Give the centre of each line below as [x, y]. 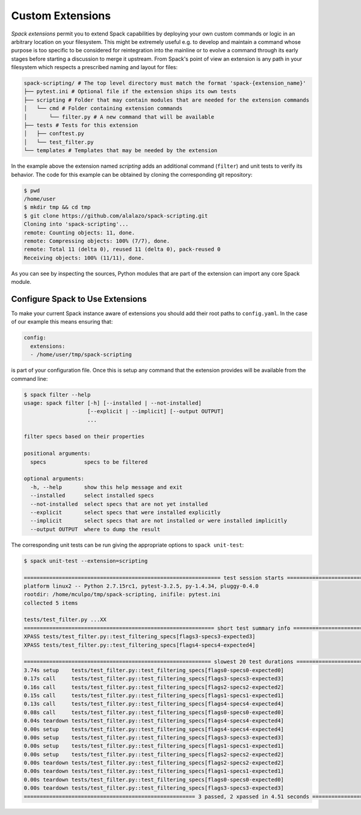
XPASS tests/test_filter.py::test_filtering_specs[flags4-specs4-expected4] [140, 645]
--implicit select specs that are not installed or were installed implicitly [159, 521]
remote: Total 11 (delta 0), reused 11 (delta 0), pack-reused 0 [122, 249]
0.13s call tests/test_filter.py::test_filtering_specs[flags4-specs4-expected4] [154, 704]
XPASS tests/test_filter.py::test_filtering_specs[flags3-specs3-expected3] [140, 637]
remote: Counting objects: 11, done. [79, 232]
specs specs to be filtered [89, 462]
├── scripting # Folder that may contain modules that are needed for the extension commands [167, 100]
